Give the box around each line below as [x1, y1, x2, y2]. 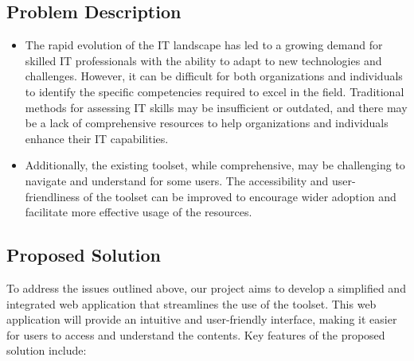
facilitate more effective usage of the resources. [25, 204, 252, 220]
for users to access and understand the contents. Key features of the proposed [6, 326, 385, 343]
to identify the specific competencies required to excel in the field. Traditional [25, 83, 404, 99]
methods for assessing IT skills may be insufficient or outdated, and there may [25, 99, 408, 115]
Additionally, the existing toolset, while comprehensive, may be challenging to [25, 157, 405, 173]
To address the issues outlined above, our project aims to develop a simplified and [6, 279, 406, 296]
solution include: [6, 342, 87, 359]
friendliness [25, 188, 80, 204]
